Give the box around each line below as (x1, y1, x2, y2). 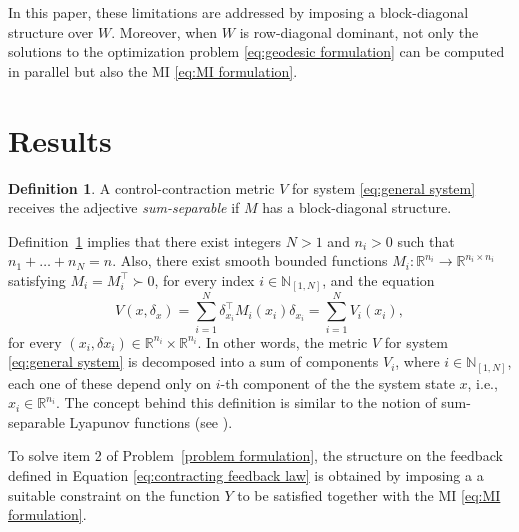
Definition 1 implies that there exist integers (8, 230, 282, 251)
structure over (8, 21, 94, 42)
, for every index (154, 269, 255, 290)
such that (397, 230, 455, 251)
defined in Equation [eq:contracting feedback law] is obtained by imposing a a (8, 465, 484, 485)
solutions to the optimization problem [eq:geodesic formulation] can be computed (8, 41, 505, 62)
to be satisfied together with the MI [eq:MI (237, 484, 501, 505)
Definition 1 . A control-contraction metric (8, 177, 275, 198)
